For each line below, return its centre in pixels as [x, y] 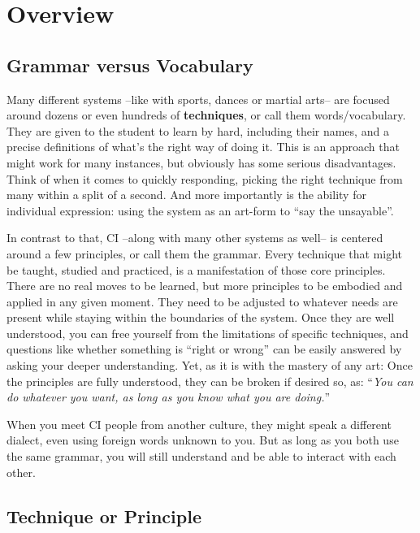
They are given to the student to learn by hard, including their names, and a [198, 130]
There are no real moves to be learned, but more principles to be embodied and [205, 286]
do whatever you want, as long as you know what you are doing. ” [169, 397]
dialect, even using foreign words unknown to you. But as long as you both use [203, 440]
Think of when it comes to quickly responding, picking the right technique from [205, 178]
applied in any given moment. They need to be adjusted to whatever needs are [202, 301]
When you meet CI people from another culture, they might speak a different [199, 424]
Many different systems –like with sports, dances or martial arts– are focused [198, 99]
